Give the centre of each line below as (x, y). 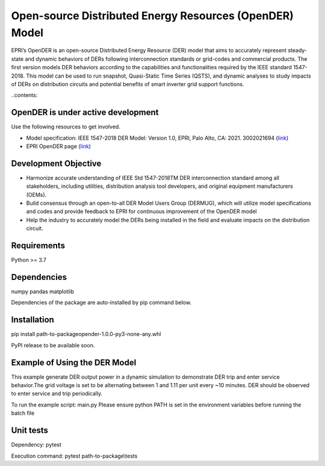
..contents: (24, 95)
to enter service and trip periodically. (57, 394)
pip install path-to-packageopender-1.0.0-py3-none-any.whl (86, 334)
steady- (297, 51)
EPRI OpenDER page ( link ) (59, 146)
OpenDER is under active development (85, 112)
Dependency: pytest (36, 445)
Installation (32, 320)
